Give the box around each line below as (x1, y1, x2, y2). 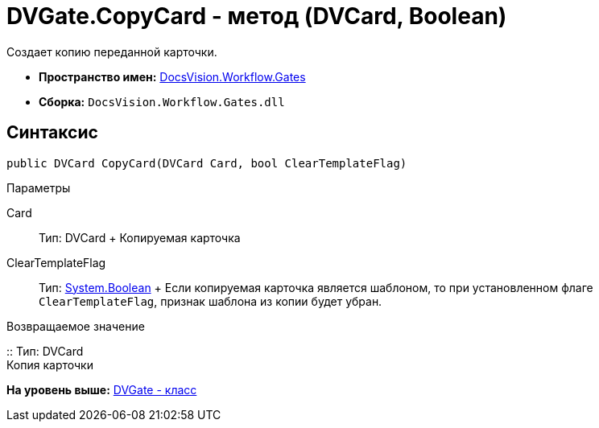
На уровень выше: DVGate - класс (6, 382, 197, 397)
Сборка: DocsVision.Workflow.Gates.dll (39, 94, 285, 109)
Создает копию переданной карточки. (6, 44, 217, 59)
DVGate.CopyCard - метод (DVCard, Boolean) (6, 2, 507, 30)
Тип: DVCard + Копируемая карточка (39, 230, 241, 245)
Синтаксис (6, 122, 98, 143)
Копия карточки (6, 357, 93, 372)
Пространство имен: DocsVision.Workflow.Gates (39, 69, 306, 84)
